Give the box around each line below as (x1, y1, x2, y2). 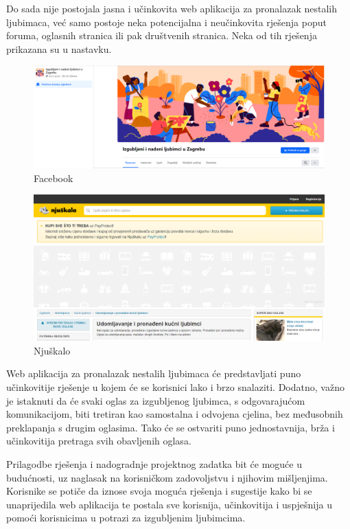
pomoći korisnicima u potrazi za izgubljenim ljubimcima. (6, 510, 246, 525)
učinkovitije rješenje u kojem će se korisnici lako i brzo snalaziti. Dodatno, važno (6, 380, 345, 394)
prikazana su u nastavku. (6, 41, 112, 56)
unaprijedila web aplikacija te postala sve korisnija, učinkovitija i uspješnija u (6, 497, 332, 511)
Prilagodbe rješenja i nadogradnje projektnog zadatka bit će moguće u (6, 457, 302, 471)
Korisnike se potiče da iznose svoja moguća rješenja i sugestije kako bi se (6, 484, 312, 498)
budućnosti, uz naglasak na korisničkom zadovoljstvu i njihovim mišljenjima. (6, 470, 328, 484)
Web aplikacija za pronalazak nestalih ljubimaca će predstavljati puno (6, 366, 301, 381)
